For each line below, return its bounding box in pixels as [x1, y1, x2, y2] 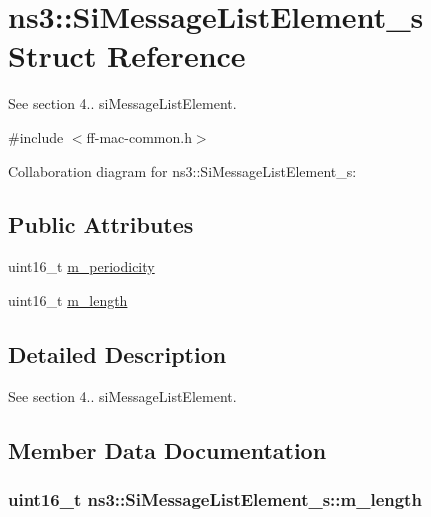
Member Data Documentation [8, 434, 327, 465]
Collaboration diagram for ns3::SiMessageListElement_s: [8, 160, 357, 181]
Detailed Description [8, 338, 227, 369]
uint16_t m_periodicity [8, 256, 155, 277]
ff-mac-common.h [86, 126, 192, 147]
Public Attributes [8, 209, 194, 240]
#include [8, 126, 64, 147]
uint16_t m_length [8, 289, 128, 310]
